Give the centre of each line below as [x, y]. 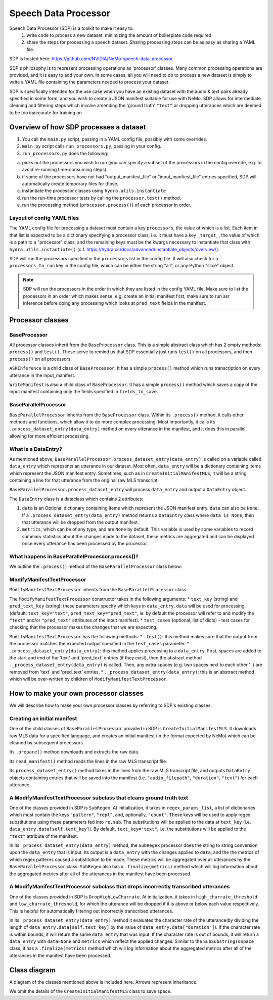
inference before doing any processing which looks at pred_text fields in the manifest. [115, 303]
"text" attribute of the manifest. [44, 836]
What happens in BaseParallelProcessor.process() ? [74, 556]
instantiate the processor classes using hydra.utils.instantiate [94, 191]
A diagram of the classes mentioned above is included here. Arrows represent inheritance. [103, 982]
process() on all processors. [41, 359]
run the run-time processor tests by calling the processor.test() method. [102, 198]
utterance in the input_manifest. [42, 375]
